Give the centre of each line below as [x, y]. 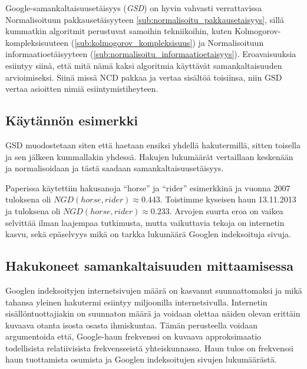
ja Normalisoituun [231, 42]
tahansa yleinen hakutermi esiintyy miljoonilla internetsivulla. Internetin [136, 302]
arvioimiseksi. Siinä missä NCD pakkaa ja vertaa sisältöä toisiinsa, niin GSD [144, 77]
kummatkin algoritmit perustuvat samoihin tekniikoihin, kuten [119, 31]
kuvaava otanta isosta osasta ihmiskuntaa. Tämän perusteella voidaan [131, 325]
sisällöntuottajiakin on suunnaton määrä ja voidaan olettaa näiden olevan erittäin [153, 313]
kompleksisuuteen [37, 42]
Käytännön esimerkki [72, 120]
